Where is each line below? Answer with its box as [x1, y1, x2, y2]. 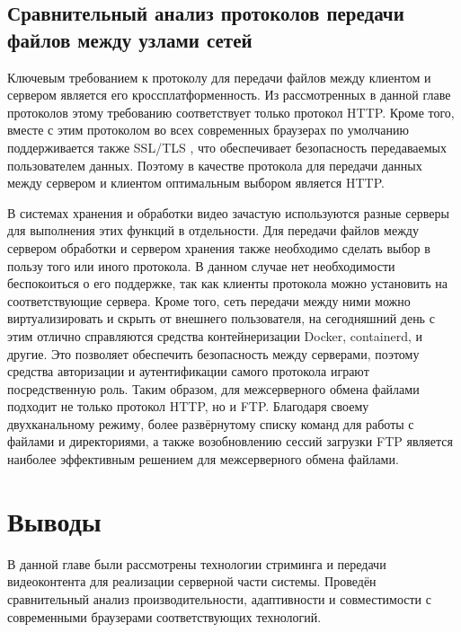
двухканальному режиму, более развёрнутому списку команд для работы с [7, 414, 414, 433]
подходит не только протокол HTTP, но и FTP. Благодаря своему [7, 397, 369, 416]
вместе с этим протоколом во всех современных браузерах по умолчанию [7, 120, 409, 139]
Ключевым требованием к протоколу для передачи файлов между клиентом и [7, 67, 431, 86]
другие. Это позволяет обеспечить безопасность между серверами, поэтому [7, 344, 420, 363]
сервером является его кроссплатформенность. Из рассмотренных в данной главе [7, 85, 451, 104]
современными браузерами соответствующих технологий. [7, 607, 322, 626]
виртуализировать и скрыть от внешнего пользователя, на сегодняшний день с [7, 309, 435, 328]
